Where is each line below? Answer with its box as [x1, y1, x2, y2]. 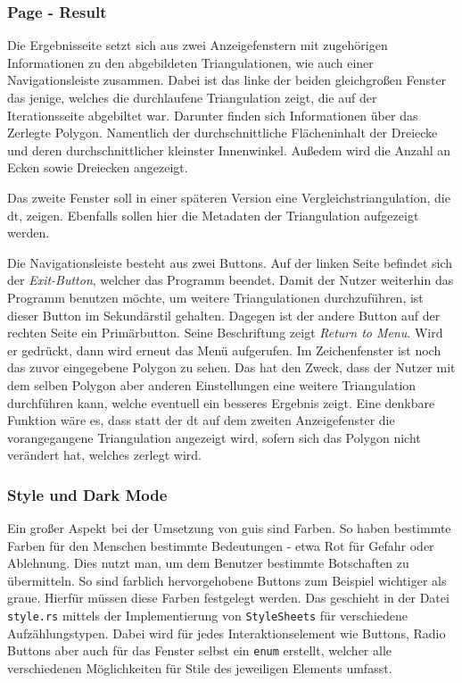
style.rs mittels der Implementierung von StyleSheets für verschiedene [7, 606, 408, 625]
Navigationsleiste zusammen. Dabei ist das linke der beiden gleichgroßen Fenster [7, 71, 447, 89]
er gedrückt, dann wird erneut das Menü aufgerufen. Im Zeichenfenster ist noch [7, 340, 441, 359]
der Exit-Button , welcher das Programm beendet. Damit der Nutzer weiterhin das [7, 271, 454, 289]
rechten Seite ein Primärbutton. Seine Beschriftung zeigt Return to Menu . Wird [7, 323, 443, 342]
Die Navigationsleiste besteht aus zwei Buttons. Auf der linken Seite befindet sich [7, 253, 453, 271]
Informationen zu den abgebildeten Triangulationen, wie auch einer [7, 53, 374, 71]
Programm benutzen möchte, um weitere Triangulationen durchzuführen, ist [7, 287, 424, 306]
